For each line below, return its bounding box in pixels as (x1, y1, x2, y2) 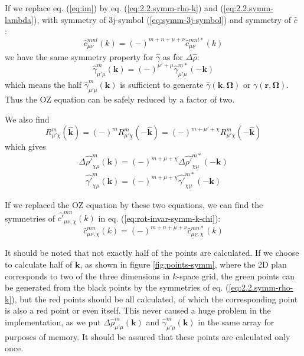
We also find (5, 113, 50, 125)
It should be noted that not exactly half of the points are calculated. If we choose (5, 246, 299, 259)
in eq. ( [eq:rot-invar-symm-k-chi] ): (98, 212, 221, 224)
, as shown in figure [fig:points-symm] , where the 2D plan (80, 258, 287, 271)
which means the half (5, 78, 81, 91)
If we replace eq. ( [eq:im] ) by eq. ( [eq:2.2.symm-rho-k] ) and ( (5, 2, 224, 14)
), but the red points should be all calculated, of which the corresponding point (11, 292, 298, 305)
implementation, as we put (5, 315, 101, 328)
